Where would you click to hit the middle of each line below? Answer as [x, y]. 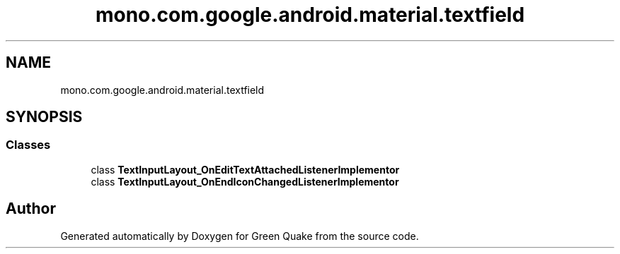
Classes [28, 145]
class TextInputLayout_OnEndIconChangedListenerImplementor [245, 181]
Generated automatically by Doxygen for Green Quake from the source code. [240, 236]
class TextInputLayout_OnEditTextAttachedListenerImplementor [245, 169]
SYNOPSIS [44, 117]
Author [31, 209]
